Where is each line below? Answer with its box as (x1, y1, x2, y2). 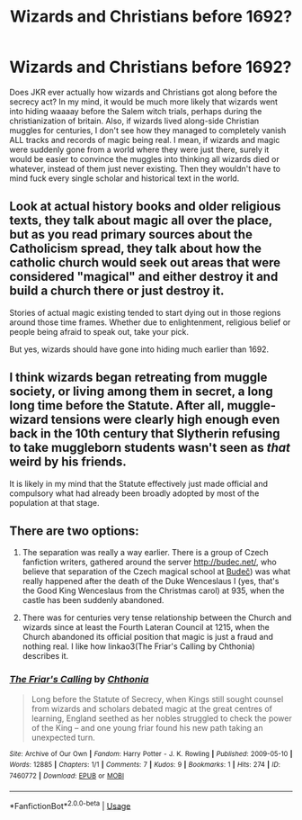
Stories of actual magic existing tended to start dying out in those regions (9, 307, 281, 318)
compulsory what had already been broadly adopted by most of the (9, 488, 260, 499)
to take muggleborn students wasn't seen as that (9, 440, 290, 455)
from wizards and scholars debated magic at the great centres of (31, 703, 272, 714)
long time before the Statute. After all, (9, 398, 225, 413)
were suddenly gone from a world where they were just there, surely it (9, 144, 270, 155)
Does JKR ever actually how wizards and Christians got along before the (9, 86, 278, 97)
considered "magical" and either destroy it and (9, 269, 279, 284)
